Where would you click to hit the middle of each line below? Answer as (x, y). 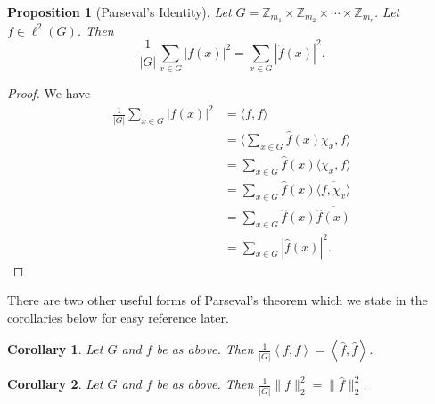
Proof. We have (49, 93)
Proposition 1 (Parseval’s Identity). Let (119, 12)
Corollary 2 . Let (55, 384)
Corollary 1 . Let (55, 349)
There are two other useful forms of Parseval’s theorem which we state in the (217, 300)
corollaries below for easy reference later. (118, 317)
